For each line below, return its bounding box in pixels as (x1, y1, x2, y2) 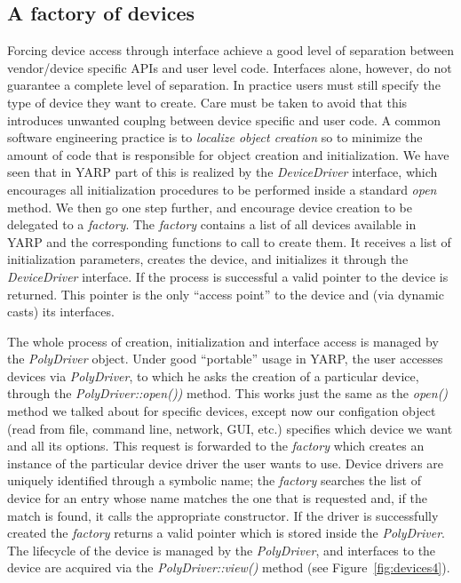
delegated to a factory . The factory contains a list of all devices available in (7, 215, 417, 234)
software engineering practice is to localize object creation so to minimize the (7, 128, 423, 147)
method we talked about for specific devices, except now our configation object (7, 402, 436, 420)
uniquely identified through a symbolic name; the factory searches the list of (7, 471, 421, 490)
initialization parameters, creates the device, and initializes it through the (7, 250, 409, 268)
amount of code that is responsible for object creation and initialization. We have (7, 145, 449, 164)
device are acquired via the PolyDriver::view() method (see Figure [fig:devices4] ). (7, 558, 450, 577)
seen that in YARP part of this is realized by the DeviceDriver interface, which (7, 163, 438, 181)
